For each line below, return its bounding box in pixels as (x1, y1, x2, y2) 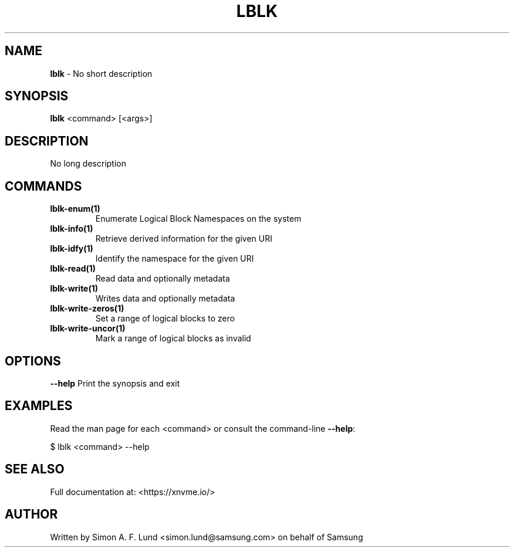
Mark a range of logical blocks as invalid (95, 333, 251, 344)
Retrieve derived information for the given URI (95, 233, 273, 244)
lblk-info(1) (50, 223, 93, 234)
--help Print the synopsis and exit (50, 378, 180, 388)
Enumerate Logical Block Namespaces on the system (95, 214, 302, 224)
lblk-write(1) (50, 283, 99, 294)
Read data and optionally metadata (95, 273, 230, 284)
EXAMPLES (5, 398, 73, 414)
